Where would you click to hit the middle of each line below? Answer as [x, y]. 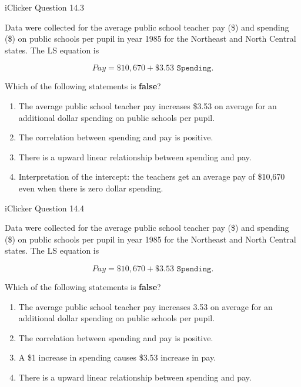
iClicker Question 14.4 [45, 208]
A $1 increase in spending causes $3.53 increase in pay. [117, 357]
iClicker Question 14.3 [45, 7]
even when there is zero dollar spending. [91, 188]
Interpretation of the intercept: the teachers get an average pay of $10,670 [152, 176]
